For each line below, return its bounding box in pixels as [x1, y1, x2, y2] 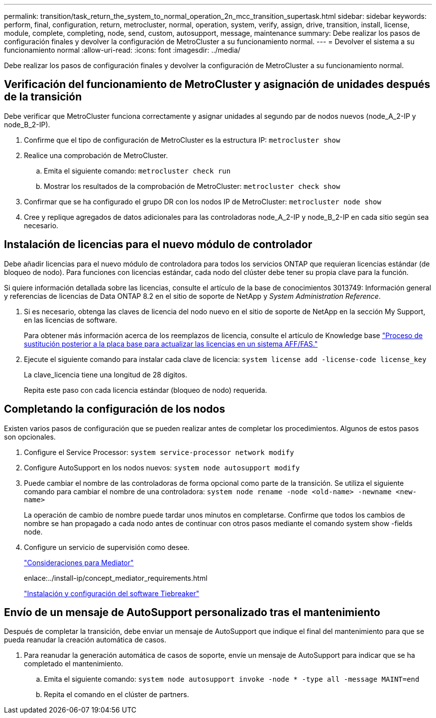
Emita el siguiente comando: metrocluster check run [44, 166, 231, 175]
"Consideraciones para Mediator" [24, 558, 134, 567]
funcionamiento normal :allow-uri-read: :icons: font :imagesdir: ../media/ [4, 46, 240, 54]
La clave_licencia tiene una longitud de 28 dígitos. [24, 370, 188, 379]
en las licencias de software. [24, 315, 117, 324]
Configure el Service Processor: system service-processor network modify [24, 448, 294, 456]
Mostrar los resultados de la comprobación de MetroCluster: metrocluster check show [44, 181, 340, 190]
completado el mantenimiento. [24, 659, 123, 668]
